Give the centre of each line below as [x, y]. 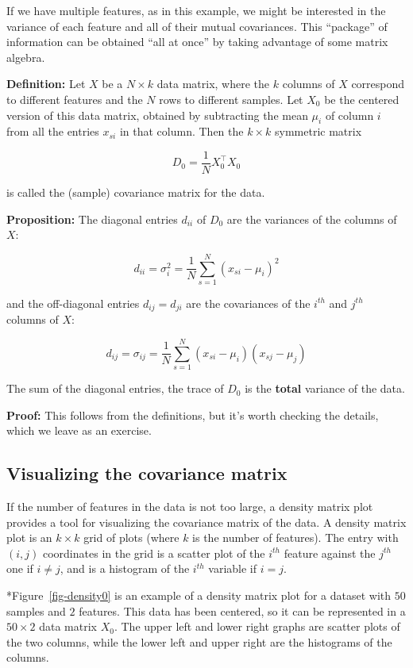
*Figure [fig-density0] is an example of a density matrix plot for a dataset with [199, 595]
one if [20, 568]
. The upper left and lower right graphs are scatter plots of [257, 626]
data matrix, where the [213, 84]
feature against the [330, 553]
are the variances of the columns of [312, 219]
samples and [36, 610]
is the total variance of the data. [325, 388]
